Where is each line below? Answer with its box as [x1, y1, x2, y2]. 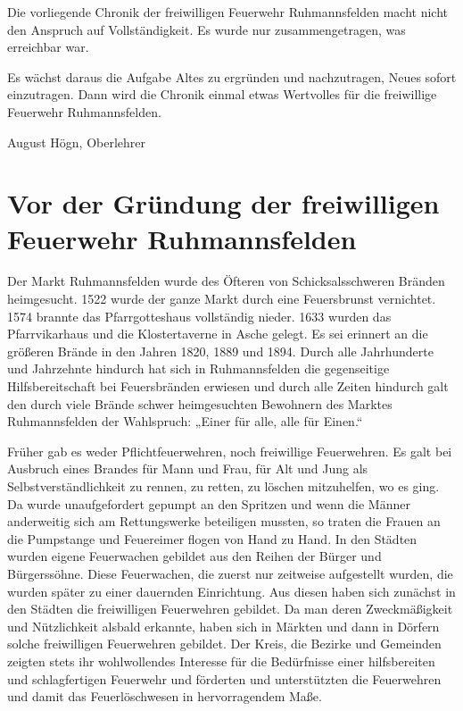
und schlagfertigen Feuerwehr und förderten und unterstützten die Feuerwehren [7, 669, 442, 688]
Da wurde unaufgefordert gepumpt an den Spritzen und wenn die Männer [7, 494, 410, 513]
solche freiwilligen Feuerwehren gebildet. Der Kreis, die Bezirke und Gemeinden [7, 634, 442, 653]
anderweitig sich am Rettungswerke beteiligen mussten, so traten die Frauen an [7, 512, 441, 531]
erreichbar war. [7, 38, 89, 56]
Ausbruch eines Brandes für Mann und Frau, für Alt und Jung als [7, 459, 368, 478]
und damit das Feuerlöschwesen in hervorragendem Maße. [7, 687, 322, 706]
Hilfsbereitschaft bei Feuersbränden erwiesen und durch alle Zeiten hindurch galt [7, 377, 449, 396]
